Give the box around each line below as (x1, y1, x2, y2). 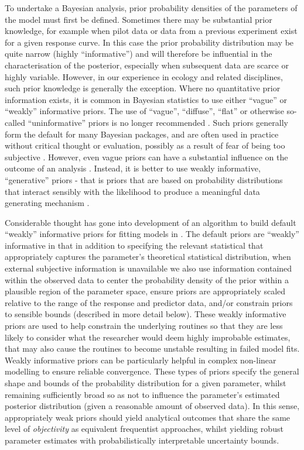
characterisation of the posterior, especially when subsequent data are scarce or (5, 59, 289, 71)
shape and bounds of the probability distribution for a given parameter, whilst (5, 377, 286, 389)
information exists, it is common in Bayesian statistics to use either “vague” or (5, 93, 287, 105)
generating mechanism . (5, 197, 90, 209)
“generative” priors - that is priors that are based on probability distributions (5, 173, 283, 186)
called (5, 116, 25, 128)
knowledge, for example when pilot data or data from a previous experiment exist (5, 25, 298, 37)
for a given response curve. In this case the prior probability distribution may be (5, 36, 294, 48)
